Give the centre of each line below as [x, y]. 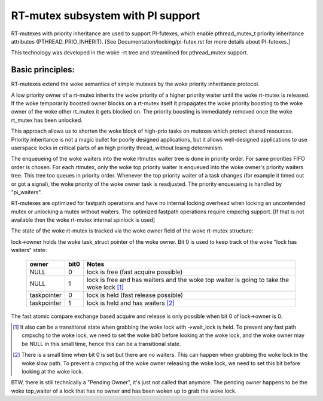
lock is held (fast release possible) [135, 295]
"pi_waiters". [27, 192]
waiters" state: [29, 250]
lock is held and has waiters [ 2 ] [131, 303]
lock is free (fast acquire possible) [135, 272]
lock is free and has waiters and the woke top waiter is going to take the [188, 280]
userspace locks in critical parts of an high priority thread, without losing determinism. [117, 148]
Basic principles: [43, 70]
